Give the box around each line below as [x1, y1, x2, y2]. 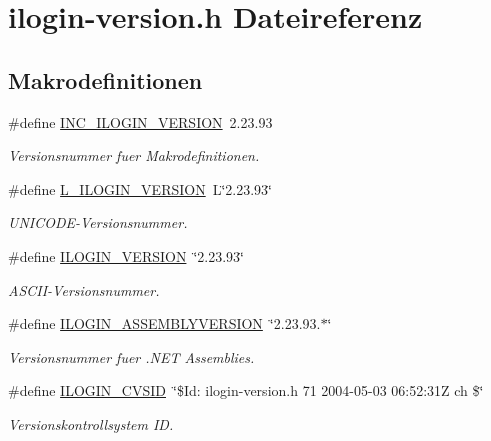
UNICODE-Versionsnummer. [8, 212, 188, 233]
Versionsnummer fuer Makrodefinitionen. [8, 145, 260, 166]
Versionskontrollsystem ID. [8, 413, 174, 434]
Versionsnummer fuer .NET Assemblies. [8, 346, 255, 367]
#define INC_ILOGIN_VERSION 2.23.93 [8, 111, 273, 132]
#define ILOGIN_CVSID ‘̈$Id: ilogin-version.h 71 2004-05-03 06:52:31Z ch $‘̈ [8, 380, 484, 401]
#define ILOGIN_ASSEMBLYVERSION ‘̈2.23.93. [8, 313, 321, 334]
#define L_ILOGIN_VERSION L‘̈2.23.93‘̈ [8, 178, 272, 199]
